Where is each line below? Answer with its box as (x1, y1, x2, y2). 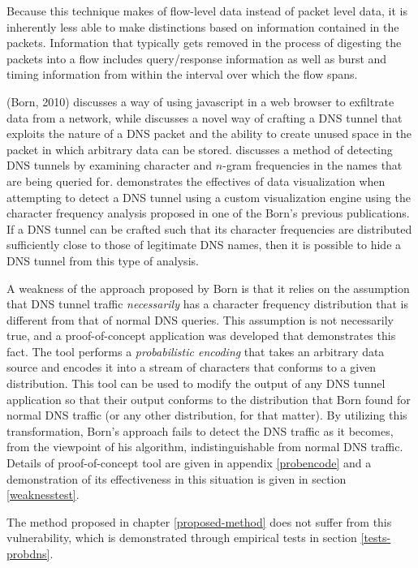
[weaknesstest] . (6, 486, 80, 503)
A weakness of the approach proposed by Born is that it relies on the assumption (6, 279, 410, 296)
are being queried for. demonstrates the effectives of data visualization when (6, 172, 386, 189)
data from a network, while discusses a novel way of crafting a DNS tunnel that (6, 109, 403, 126)
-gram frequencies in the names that (222, 157, 403, 174)
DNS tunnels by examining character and (6, 157, 213, 174)
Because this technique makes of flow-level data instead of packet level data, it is (6, 2, 408, 19)
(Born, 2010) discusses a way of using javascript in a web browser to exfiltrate (6, 93, 394, 110)
